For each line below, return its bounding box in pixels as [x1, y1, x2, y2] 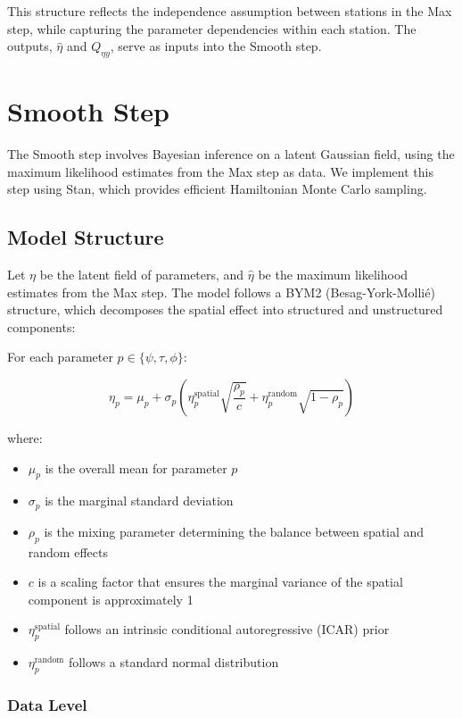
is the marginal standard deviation [45, 491, 234, 510]
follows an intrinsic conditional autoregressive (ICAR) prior [64, 620, 390, 639]
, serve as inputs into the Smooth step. [110, 37, 322, 55]
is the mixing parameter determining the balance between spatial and [44, 522, 425, 540]
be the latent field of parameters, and [39, 265, 244, 284]
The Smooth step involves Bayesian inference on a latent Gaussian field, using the [7, 145, 455, 163]
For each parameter [7, 347, 113, 366]
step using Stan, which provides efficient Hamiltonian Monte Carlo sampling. [7, 179, 427, 198]
